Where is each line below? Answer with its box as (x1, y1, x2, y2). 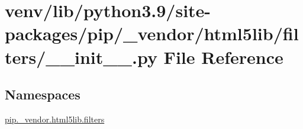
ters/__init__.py (5, 44, 157, 69)
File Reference (163, 44, 283, 69)
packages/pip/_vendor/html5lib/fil (5, 21, 299, 46)
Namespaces (5, 85, 80, 104)
